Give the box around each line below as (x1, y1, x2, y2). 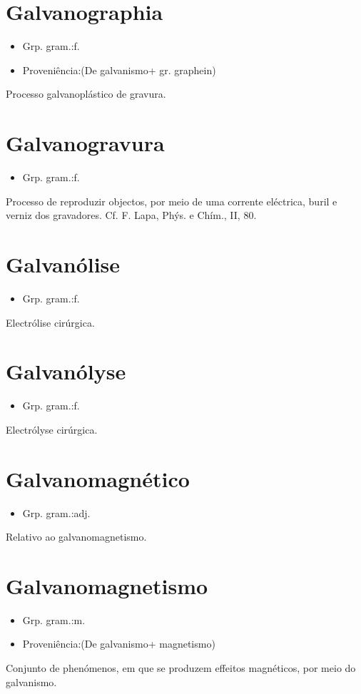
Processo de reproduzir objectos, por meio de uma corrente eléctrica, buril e (6, 193, 337, 208)
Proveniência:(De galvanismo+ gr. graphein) (22, 62, 216, 77)
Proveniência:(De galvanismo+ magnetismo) (22, 636, 215, 651)
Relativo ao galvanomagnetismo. (6, 529, 147, 544)
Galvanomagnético (6, 464, 190, 493)
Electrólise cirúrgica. (6, 315, 95, 330)
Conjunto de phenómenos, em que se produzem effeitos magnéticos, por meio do (6, 660, 356, 675)
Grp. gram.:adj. (22, 505, 91, 520)
